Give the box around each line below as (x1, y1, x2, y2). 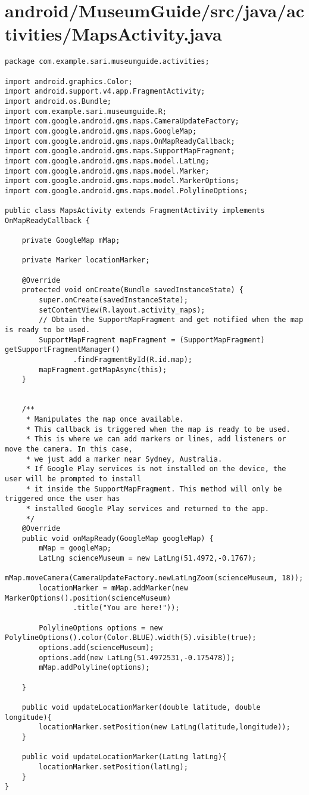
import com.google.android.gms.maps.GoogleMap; (5, 126, 197, 135)
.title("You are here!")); (73, 604, 180, 613)
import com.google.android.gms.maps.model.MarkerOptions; (5, 177, 239, 185)
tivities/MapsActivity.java (5, 21, 222, 46)
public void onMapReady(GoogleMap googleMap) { (21, 534, 214, 543)
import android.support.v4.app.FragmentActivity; (5, 87, 205, 96)
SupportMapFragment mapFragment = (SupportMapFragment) (39, 335, 265, 344)
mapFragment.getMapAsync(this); (39, 365, 167, 374)
